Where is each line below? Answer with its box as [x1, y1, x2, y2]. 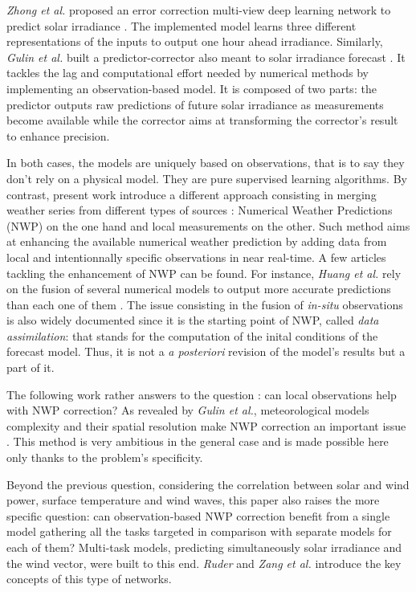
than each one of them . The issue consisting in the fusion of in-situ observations [6, 296, 403, 312]
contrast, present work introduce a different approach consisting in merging [6, 186, 377, 202]
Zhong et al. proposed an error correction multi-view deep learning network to [6, 2, 391, 18]
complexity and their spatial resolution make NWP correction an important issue [6, 417, 406, 434]
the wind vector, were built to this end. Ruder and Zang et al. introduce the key [6, 554, 402, 571]
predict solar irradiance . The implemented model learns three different [6, 17, 357, 34]
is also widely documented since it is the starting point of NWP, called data [6, 312, 379, 329]
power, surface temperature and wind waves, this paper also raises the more [6, 492, 380, 508]
